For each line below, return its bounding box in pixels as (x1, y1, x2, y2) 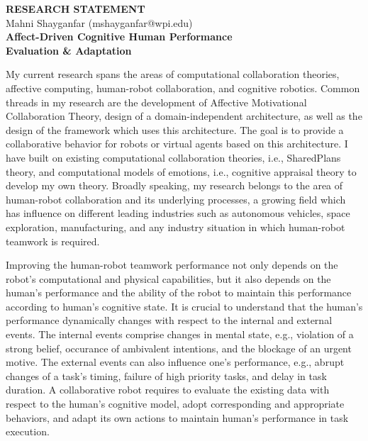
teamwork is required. (6, 233, 100, 248)
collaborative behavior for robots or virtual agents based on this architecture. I (6, 136, 348, 151)
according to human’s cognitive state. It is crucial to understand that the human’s (6, 298, 363, 313)
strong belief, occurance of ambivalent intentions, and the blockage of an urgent (6, 340, 352, 355)
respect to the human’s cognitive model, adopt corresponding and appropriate (6, 396, 345, 411)
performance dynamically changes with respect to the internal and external (6, 313, 333, 328)
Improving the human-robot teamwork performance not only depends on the (6, 257, 338, 272)
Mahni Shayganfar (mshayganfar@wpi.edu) (6, 15, 193, 30)
